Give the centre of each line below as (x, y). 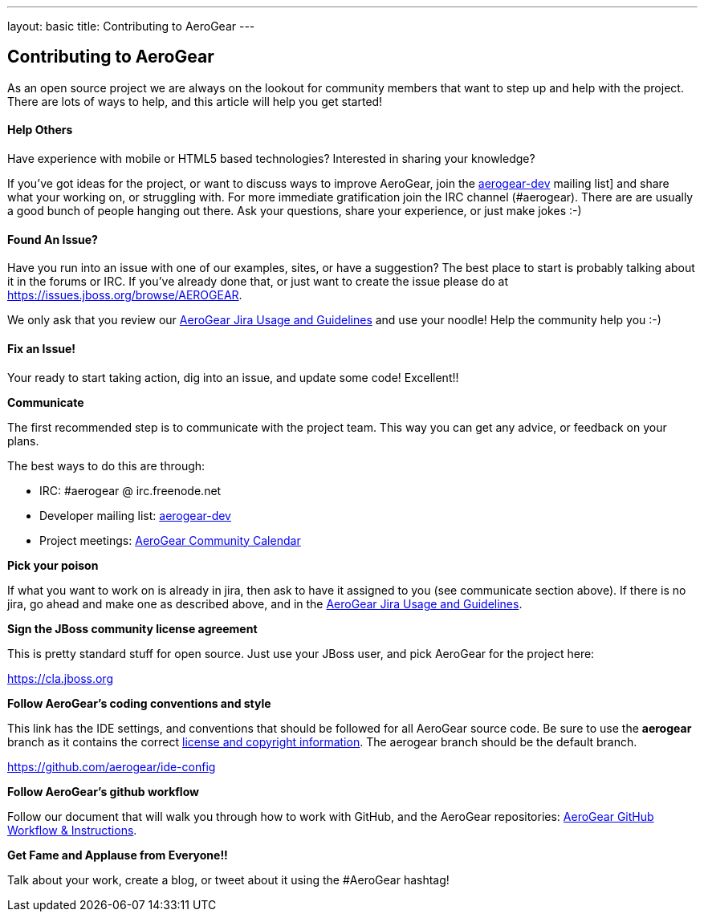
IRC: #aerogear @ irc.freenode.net (130, 490)
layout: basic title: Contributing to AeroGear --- (131, 26)
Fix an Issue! (42, 348)
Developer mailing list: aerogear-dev (135, 515)
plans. (23, 441)
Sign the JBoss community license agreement (132, 628)
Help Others (40, 130)
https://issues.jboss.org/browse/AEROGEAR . (125, 295)
